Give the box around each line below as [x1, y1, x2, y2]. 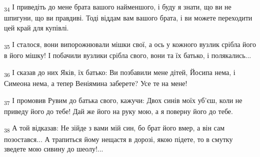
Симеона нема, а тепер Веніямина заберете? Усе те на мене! [4, 78, 187, 88]
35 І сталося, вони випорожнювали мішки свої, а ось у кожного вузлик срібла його [4, 39, 256, 51]
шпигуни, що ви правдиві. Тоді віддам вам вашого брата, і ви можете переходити [4, 12, 252, 23]
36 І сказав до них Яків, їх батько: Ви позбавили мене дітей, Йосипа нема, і [4, 67, 235, 78]
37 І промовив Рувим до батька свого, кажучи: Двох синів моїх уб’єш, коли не [4, 94, 242, 106]
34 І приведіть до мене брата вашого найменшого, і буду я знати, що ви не [4, 1, 231, 13]
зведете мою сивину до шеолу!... [4, 143, 103, 154]
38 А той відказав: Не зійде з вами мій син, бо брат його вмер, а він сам [4, 122, 225, 134]
